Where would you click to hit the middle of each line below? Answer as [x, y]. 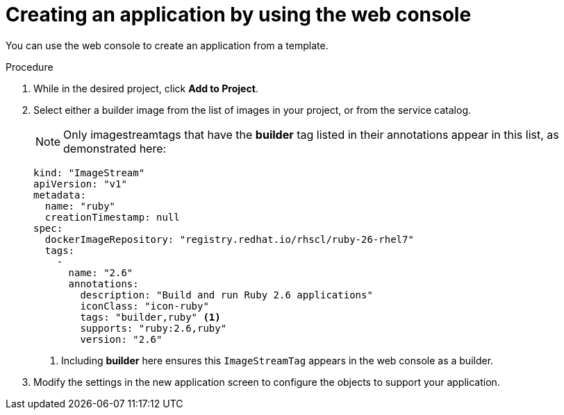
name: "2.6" [101, 272]
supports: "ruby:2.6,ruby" [154, 328]
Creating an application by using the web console [239, 15]
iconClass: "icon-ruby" [144, 306]
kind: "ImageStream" [89, 172]
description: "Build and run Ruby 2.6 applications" [226, 295]
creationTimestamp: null [112, 217]
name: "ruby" [80, 206]
